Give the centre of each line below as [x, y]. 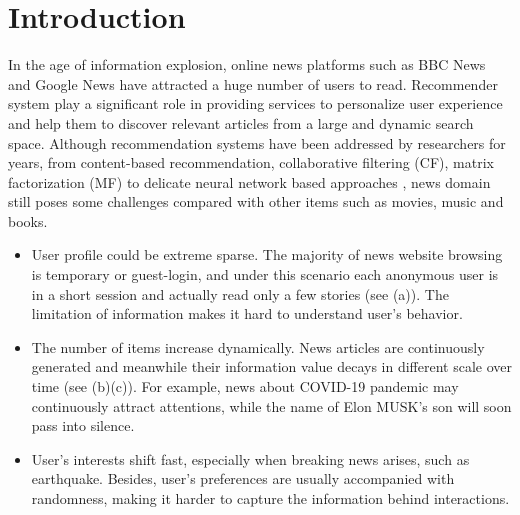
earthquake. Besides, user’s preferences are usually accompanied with [243, 478]
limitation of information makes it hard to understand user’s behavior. [247, 313]
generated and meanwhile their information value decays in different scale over [272, 366]
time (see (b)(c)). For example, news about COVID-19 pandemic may [245, 386]
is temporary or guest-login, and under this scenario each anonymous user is [265, 274]
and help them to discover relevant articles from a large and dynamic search [241, 122]
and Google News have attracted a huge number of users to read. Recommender [253, 83]
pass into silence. [83, 425]
